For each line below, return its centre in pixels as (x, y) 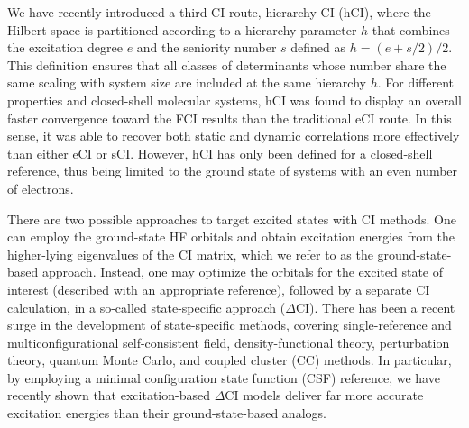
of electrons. (41, 188)
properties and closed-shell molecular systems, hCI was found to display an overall (234, 100)
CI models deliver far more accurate (324, 395)
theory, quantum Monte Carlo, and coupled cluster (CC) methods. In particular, (230, 360)
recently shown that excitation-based (109, 395)
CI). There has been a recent (375, 307)
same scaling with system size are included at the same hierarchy (187, 82)
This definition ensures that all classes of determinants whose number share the (227, 64)
